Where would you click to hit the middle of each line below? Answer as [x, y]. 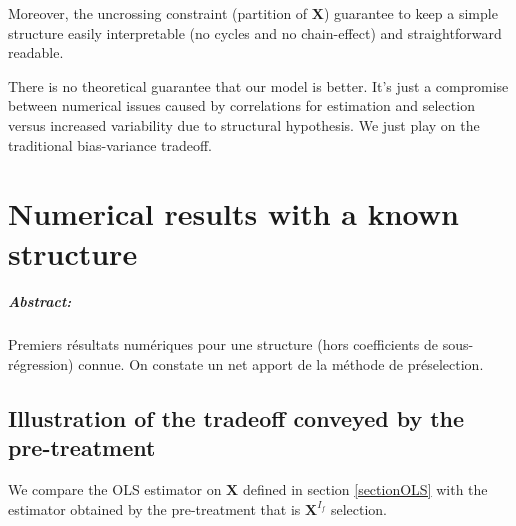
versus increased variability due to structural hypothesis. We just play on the [244, 124]
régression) [41, 363]
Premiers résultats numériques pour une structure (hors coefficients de [223, 344]
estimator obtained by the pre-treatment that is [154, 508]
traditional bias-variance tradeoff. [110, 144]
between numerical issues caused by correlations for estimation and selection [241, 105]
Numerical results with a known [233, 213]
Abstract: [40, 301]
